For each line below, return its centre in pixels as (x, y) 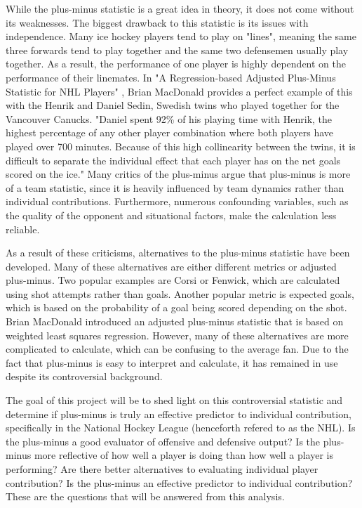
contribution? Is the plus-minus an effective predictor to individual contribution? (179, 482)
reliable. (23, 229)
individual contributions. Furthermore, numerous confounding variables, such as (177, 201)
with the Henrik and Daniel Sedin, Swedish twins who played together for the (173, 105)
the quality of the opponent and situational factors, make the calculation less (171, 215)
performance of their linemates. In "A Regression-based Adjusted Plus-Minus (171, 77)
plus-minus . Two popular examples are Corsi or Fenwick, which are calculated (173, 280)
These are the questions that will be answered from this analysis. (145, 496)
